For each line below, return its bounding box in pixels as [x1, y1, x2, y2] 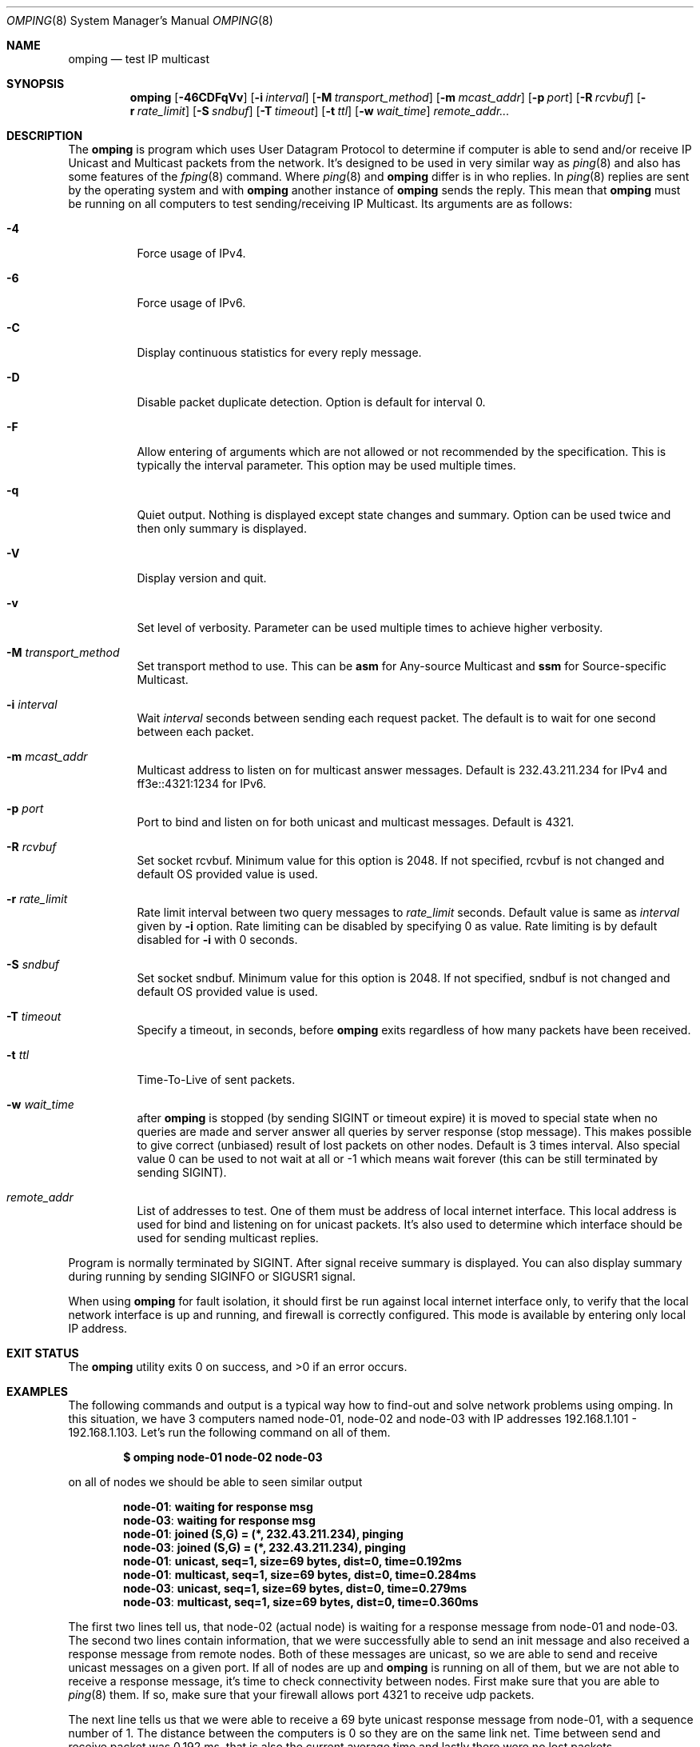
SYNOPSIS [6, 77, 65, 90]
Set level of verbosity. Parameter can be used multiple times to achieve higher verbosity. [137, 621, 603, 634]
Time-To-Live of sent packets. [137, 1073, 296, 1086]
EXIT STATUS [6, 1346, 79, 1360]
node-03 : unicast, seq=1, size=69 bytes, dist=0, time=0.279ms [123, 1581, 467, 1595]
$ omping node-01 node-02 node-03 [123, 1450, 323, 1464]
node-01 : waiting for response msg [123, 1500, 313, 1513]
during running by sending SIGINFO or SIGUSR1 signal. [68, 1269, 356, 1283]
